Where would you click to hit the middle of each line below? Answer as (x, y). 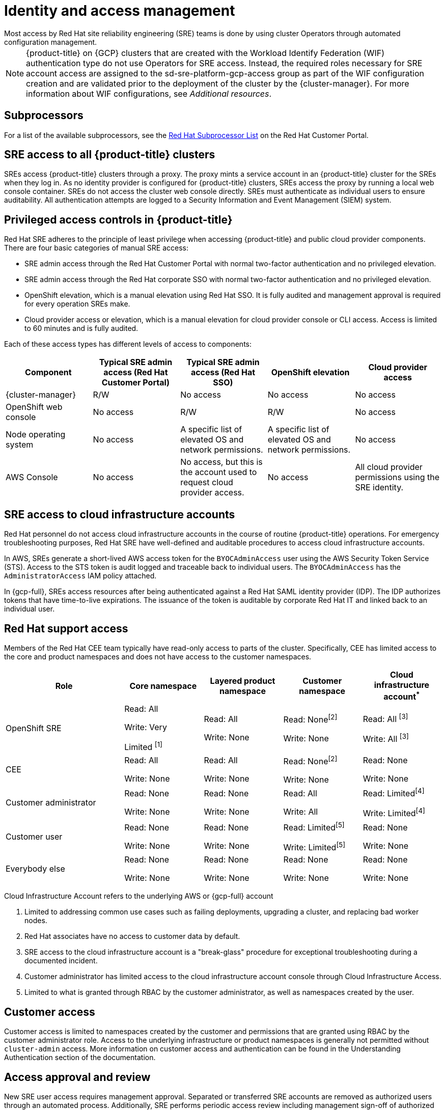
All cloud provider (389, 467)
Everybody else (35, 869)
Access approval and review (77, 1077)
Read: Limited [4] (394, 793)
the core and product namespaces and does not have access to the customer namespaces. (158, 656)
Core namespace (163, 686)
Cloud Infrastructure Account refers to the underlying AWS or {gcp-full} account (139, 896)
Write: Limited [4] (394, 813)
